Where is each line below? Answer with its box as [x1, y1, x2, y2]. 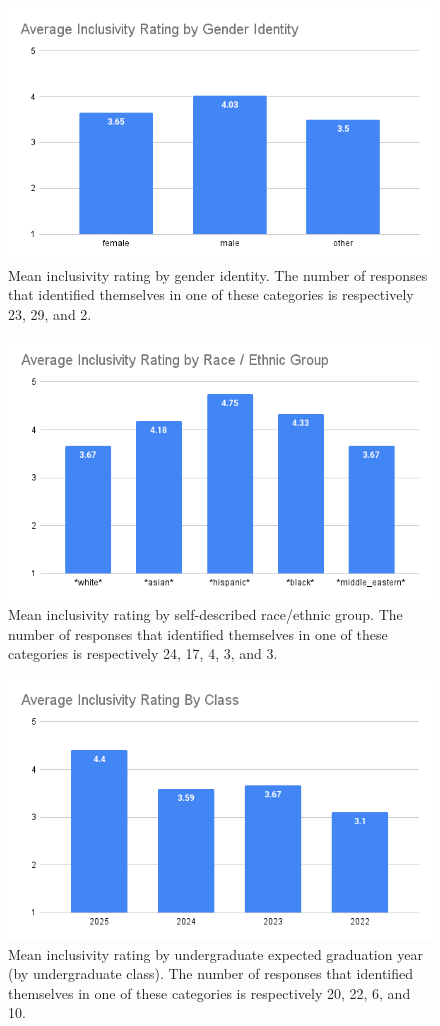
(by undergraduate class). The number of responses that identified [8, 963, 414, 984]
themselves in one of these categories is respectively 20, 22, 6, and [8, 982, 411, 1003]
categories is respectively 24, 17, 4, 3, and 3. [8, 643, 278, 664]
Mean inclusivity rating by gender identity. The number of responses [8, 264, 428, 285]
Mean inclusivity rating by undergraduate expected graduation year [8, 943, 423, 964]
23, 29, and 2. [8, 303, 92, 324]
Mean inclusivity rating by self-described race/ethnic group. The [8, 604, 403, 625]
